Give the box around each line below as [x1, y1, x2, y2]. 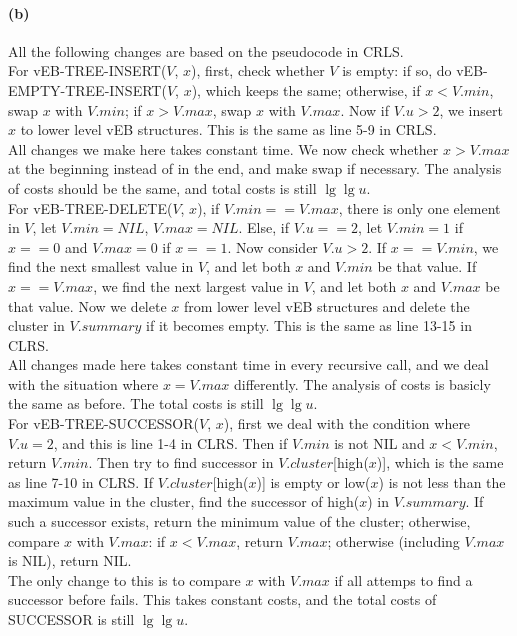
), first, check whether [191, 60, 325, 81]
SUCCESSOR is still [8, 609, 135, 630]
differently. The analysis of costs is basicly [234, 373, 491, 394]
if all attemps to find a [334, 569, 473, 590]
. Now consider [227, 236, 318, 257]
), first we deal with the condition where [223, 413, 471, 434]
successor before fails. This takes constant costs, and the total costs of [8, 589, 437, 610]
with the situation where [8, 373, 159, 394]
